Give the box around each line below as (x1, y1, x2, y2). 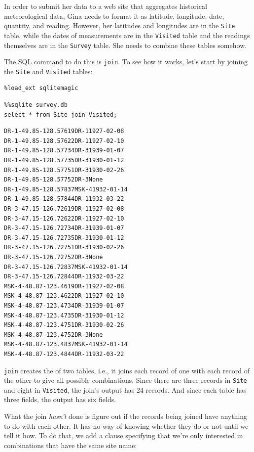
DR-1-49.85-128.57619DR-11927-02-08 (4, 128, 124, 135)
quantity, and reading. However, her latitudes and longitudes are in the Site (4, 20, 235, 31)
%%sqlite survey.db (4, 101, 68, 109)
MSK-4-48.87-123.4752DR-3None (4, 331, 103, 338)
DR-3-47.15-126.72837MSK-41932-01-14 (4, 263, 128, 271)
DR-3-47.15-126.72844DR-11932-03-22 (4, 273, 124, 280)
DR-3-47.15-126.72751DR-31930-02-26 (4, 244, 124, 251)
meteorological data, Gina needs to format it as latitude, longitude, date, (4, 10, 224, 21)
